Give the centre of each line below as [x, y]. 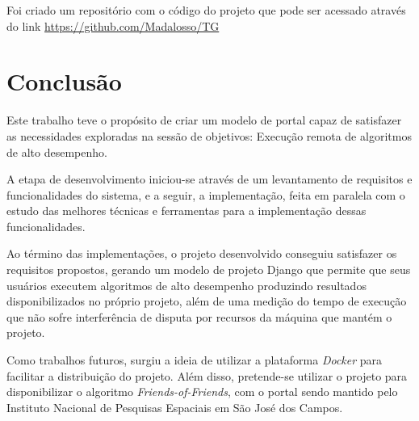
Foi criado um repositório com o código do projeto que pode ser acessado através [206, 10]
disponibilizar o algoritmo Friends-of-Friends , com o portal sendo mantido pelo [202, 392]
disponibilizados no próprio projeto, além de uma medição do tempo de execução [207, 301]
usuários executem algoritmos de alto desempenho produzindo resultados [186, 285]
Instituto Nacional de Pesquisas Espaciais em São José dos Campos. [175, 407]
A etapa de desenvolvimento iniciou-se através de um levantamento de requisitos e [209, 179]
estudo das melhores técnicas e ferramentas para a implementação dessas [186, 210]
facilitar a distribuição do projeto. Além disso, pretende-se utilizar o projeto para [207, 375]
